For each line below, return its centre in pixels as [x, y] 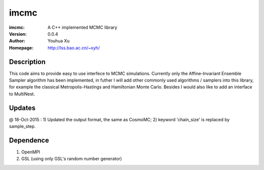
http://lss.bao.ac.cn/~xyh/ [74, 48]
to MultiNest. [22, 94]
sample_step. [22, 127]
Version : [18, 34]
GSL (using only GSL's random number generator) [72, 159]
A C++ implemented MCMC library [82, 27]
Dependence [29, 140]
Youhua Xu [59, 41]
